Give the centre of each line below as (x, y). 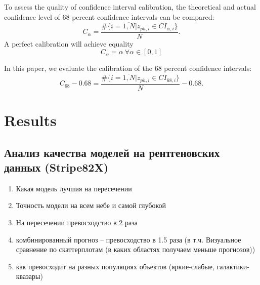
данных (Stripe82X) (56, 167)
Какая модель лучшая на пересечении (74, 188)
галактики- (233, 266)
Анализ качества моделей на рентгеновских (112, 152)
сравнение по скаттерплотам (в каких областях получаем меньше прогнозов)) (136, 249)
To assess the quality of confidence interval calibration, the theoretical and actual (130, 7)
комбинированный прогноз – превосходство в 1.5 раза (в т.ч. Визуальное (128, 239)
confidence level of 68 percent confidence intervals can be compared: (109, 16)
